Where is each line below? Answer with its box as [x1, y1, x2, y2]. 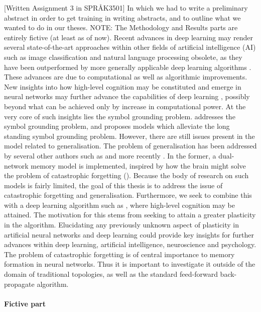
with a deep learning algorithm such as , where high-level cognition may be [4, 199, 235, 210]
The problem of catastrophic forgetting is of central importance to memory [4, 249, 235, 259]
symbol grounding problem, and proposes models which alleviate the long [4, 121, 230, 131]
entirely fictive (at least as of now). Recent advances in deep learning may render [4, 32, 253, 42]
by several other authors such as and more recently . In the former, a [4, 150, 216, 161]
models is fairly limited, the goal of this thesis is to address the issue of [4, 180, 223, 190]
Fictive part [4, 298, 46, 308]
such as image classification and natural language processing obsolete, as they [4, 51, 242, 62]
